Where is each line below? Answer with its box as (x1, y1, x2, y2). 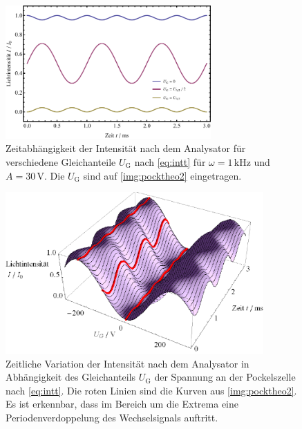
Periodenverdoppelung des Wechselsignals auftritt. (6, 410, 218, 424)
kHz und (234, 154, 270, 169)
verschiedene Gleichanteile (6, 154, 116, 169)
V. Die (37, 168, 65, 182)
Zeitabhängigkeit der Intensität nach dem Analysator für (6, 141, 246, 155)
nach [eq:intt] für (134, 154, 206, 169)
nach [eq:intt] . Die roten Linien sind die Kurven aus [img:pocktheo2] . (6, 383, 297, 397)
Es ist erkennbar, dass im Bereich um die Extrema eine (6, 397, 239, 411)
